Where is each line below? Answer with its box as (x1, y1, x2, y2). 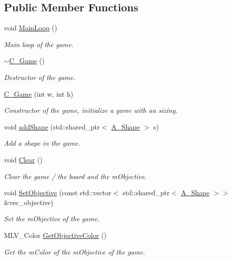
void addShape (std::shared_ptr (4, 121, 100, 131)
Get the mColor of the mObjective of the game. (4, 246, 145, 257)
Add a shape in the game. (4, 138, 80, 148)
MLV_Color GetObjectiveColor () (4, 230, 107, 240)
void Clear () (4, 154, 43, 164)
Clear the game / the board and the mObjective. (4, 171, 147, 181)
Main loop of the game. (4, 39, 74, 49)
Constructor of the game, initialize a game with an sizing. (4, 105, 178, 115)
